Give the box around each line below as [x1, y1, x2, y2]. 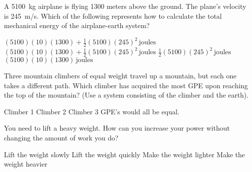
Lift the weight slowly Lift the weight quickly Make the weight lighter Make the [4, 149, 245, 159]
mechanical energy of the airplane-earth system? [4, 20, 150, 31]
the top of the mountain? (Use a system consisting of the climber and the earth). [4, 90, 249, 100]
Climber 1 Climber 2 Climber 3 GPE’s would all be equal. [4, 106, 180, 116]
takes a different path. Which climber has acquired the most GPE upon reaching [4, 80, 248, 90]
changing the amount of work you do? [4, 132, 118, 142]
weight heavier [4, 159, 47, 169]
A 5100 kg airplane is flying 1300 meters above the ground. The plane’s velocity [4, 1, 247, 11]
